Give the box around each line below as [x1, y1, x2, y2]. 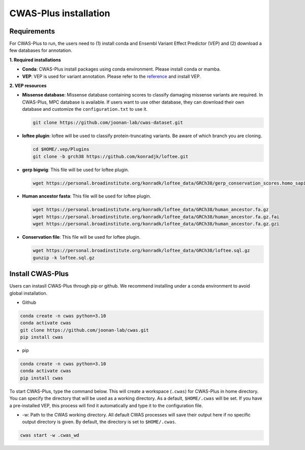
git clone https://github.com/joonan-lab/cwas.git [20, 327, 149, 333]
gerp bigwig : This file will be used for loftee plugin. [22, 167, 129, 173]
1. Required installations [9, 56, 61, 63]
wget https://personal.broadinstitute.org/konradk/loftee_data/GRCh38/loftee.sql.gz [33, 248, 250, 253]
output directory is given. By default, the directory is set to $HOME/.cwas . [22, 419, 176, 425]
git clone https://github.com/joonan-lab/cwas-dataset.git [33, 120, 183, 125]
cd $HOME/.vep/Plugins [33, 146, 89, 152]
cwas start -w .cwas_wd [20, 432, 80, 438]
